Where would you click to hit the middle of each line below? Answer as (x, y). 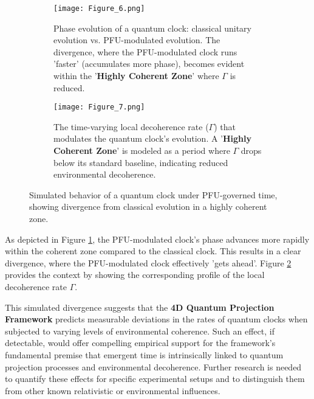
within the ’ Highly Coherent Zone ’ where (136, 76)
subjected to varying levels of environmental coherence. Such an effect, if (140, 331)
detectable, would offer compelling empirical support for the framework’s (140, 343)
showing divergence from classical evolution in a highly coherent (148, 206)
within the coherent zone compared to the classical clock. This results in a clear (153, 251)
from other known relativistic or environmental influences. (113, 390)
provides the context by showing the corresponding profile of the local (135, 275)
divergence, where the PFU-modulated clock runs (145, 51)
